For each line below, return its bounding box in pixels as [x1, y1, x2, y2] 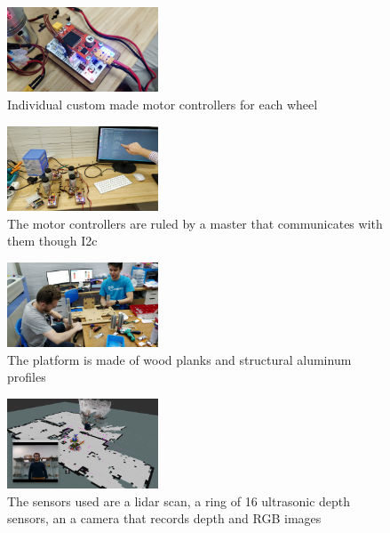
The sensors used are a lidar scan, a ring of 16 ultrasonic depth [7, 491, 351, 510]
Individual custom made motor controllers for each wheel [7, 94, 318, 113]
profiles [7, 367, 46, 386]
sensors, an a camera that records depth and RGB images [7, 509, 322, 528]
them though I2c [7, 231, 98, 250]
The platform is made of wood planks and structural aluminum [7, 350, 352, 368]
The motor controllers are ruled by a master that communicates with [7, 214, 383, 232]
